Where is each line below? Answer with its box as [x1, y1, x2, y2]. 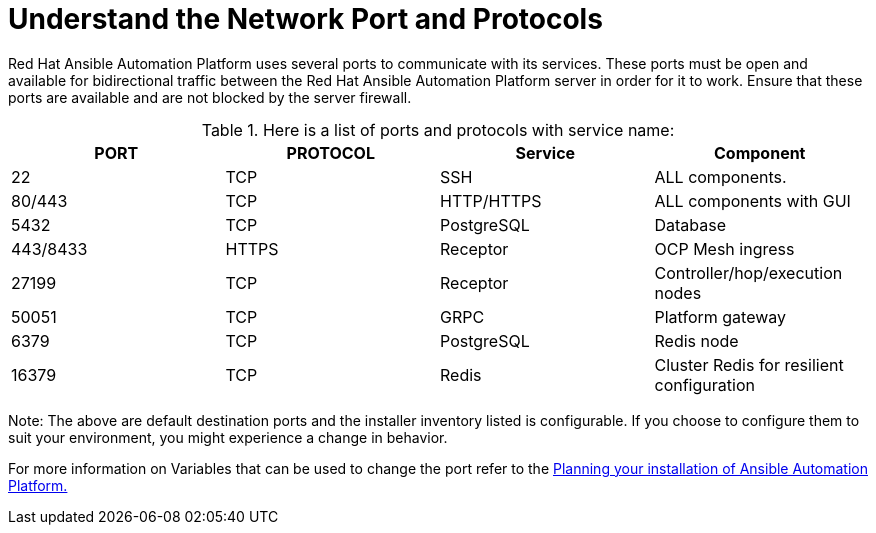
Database [654, 214, 727, 235]
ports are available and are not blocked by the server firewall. [8, 88, 412, 106]
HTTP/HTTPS [440, 190, 542, 211]
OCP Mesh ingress [654, 238, 795, 259]
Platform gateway [654, 306, 787, 327]
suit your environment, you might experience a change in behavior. [8, 428, 448, 446]
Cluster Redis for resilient [654, 354, 844, 375]
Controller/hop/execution [654, 262, 843, 283]
